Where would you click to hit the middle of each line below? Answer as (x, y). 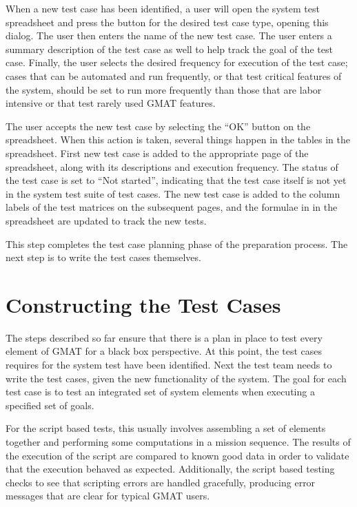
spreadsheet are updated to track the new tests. (106, 220)
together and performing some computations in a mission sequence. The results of (178, 441)
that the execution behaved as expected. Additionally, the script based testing (170, 469)
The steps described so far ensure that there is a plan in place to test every (164, 337)
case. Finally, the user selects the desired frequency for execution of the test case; (177, 62)
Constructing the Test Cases (143, 304)
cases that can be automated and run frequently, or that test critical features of (174, 75)
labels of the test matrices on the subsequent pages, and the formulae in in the (172, 207)
